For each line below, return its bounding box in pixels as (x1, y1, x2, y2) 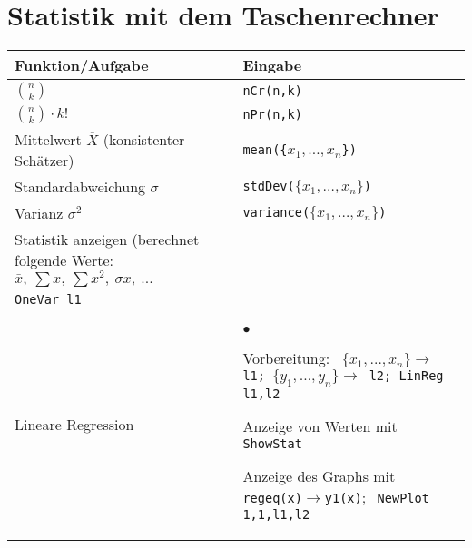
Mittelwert (15, 129, 82, 151)
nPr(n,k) (242, 107, 302, 122)
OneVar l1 (15, 291, 82, 307)
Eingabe (242, 54, 302, 76)
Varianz (15, 202, 64, 224)
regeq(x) (242, 491, 302, 506)
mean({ (242, 142, 288, 157)
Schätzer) (15, 150, 74, 171)
